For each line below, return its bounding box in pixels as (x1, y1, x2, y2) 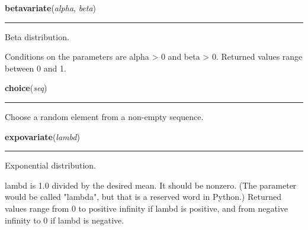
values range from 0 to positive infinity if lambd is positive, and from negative (5, 202, 288, 214)
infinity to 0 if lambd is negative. (5, 213, 124, 226)
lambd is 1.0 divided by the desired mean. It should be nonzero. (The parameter (5, 179, 297, 191)
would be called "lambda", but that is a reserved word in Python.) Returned (5, 190, 281, 203)
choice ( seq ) (5, 82, 47, 94)
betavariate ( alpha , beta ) (5, 2, 97, 14)
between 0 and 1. (5, 61, 66, 74)
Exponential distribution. (5, 159, 96, 171)
